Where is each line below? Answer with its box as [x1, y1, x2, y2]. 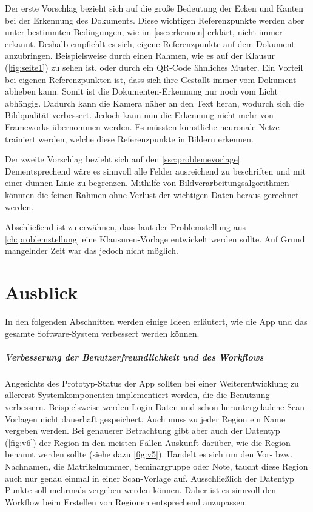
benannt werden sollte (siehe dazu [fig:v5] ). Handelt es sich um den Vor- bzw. [5, 448, 293, 460]
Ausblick [5, 280, 78, 305]
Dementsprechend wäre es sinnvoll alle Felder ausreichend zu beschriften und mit [5, 164, 306, 177]
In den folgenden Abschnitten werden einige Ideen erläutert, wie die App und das [5, 315, 308, 327]
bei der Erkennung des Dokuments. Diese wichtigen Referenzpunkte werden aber [5, 13, 305, 26]
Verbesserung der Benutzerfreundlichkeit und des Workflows [5, 350, 264, 363]
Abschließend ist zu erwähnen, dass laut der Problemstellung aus [5, 221, 246, 233]
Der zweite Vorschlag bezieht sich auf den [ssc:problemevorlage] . [5, 153, 243, 165]
